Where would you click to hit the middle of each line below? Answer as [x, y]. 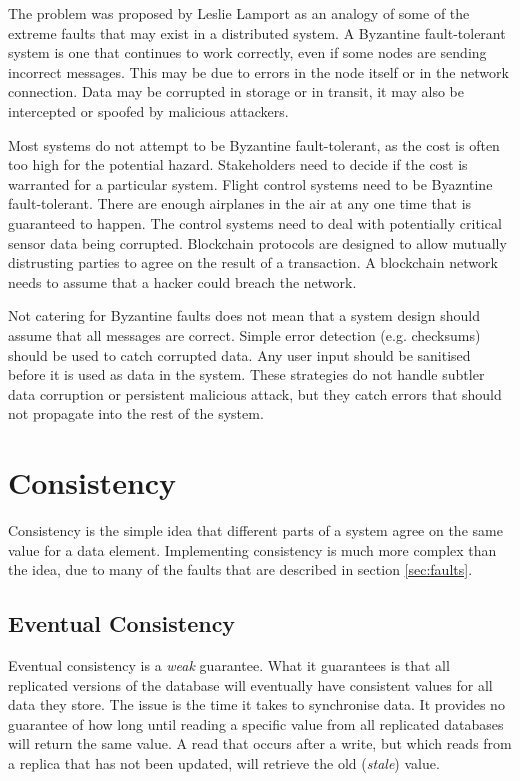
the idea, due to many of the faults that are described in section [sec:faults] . [240, 569]
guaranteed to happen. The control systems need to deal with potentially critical [255, 222]
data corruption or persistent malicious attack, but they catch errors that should [255, 393]
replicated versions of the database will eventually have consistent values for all [250, 684]
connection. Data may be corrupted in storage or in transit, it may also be [236, 91]
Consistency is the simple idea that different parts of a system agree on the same [255, 530]
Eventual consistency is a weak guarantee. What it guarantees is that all [229, 664]
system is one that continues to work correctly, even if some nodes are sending [247, 52]
